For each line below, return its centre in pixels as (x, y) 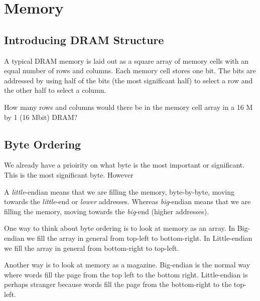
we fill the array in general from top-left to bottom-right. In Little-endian (140, 238)
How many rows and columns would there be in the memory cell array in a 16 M (128, 107)
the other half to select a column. (55, 90)
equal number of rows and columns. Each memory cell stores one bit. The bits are (130, 70)
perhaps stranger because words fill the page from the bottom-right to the (118, 284)
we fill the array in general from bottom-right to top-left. (92, 248)
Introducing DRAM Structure (84, 39)
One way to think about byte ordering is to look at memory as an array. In (120, 228)
